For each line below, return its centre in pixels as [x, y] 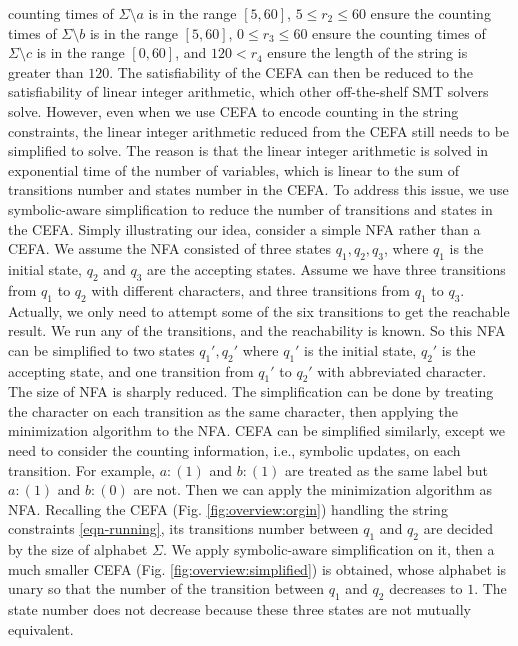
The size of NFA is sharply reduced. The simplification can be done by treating [251, 391]
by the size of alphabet [78, 549]
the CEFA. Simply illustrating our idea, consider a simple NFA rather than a [244, 228]
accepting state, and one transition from [131, 370]
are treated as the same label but [386, 469]
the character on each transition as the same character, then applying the [233, 410]
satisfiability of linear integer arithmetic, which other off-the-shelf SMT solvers [248, 91]
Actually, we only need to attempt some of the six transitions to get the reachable [259, 310]
